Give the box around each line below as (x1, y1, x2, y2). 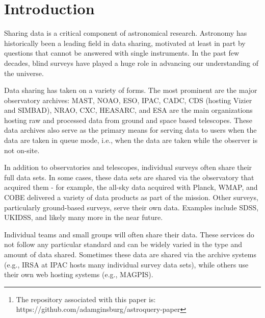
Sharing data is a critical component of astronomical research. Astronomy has (4, 28, 247, 38)
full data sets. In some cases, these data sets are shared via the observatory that (4, 172, 254, 182)
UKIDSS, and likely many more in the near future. (4, 212, 163, 223)
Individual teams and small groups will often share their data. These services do (4, 229, 254, 239)
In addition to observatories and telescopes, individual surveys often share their (4, 162, 252, 173)
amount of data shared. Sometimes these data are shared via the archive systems (4, 249, 256, 259)
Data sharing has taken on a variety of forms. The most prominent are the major (4, 85, 257, 95)
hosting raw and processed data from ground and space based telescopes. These (4, 114, 252, 125)
